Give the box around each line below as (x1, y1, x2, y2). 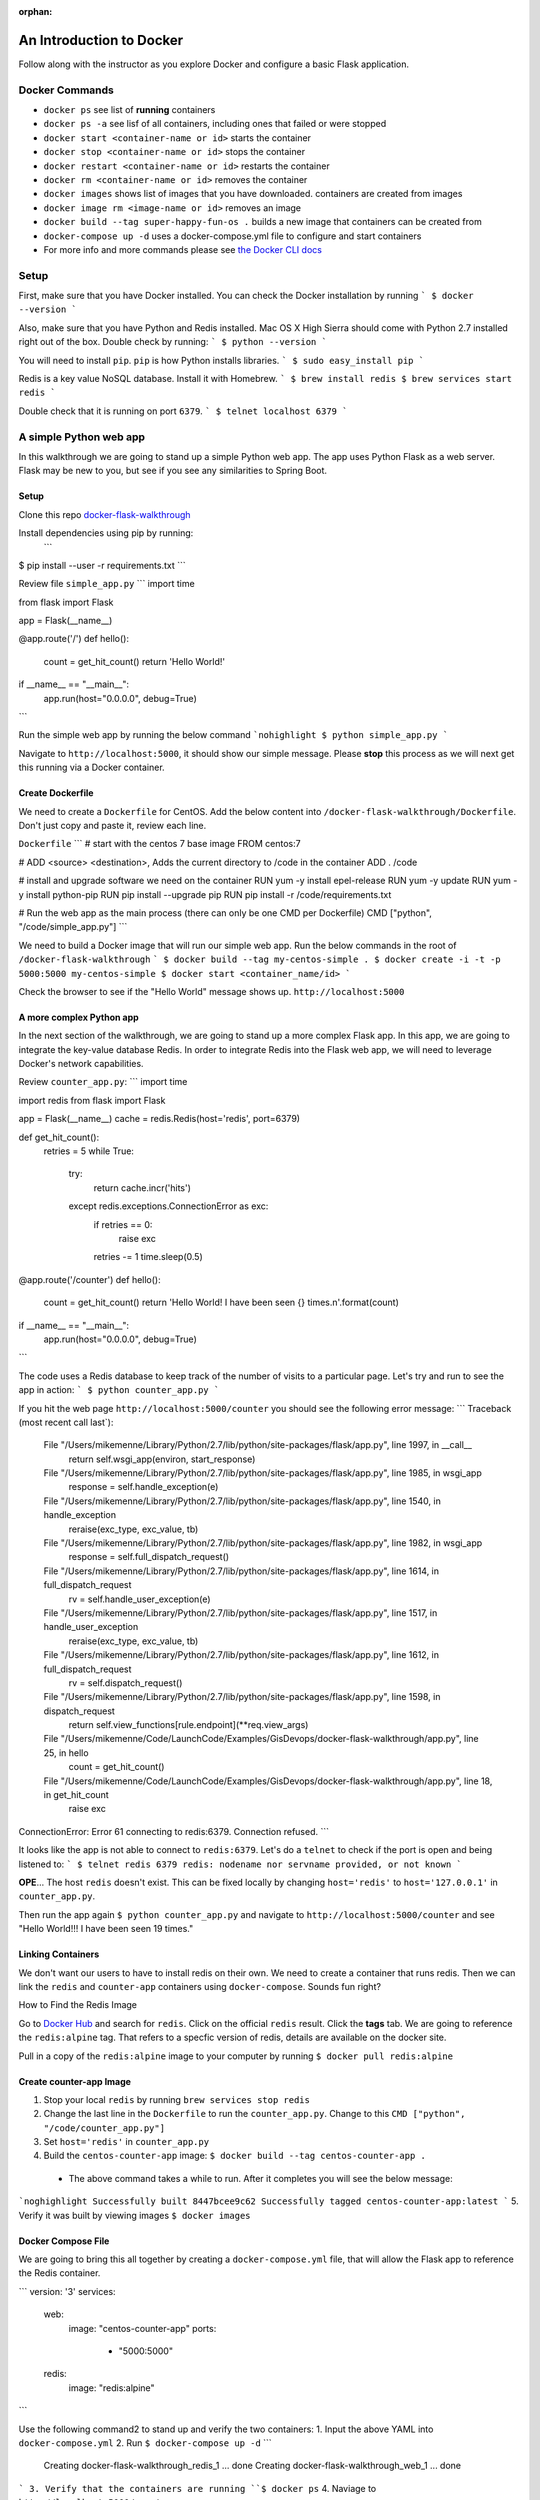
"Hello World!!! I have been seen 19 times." (18, 1923, 194, 1935)
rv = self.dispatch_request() (68, 1676, 183, 1689)
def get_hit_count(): (18, 1131, 100, 1143)
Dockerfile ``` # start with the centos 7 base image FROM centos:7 (18, 838, 301, 850)
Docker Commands (18, 83, 115, 97)
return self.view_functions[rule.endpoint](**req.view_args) (68, 1719, 309, 1731)
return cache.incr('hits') (93, 1181, 192, 1194)
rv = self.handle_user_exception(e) (68, 1593, 211, 1605)
